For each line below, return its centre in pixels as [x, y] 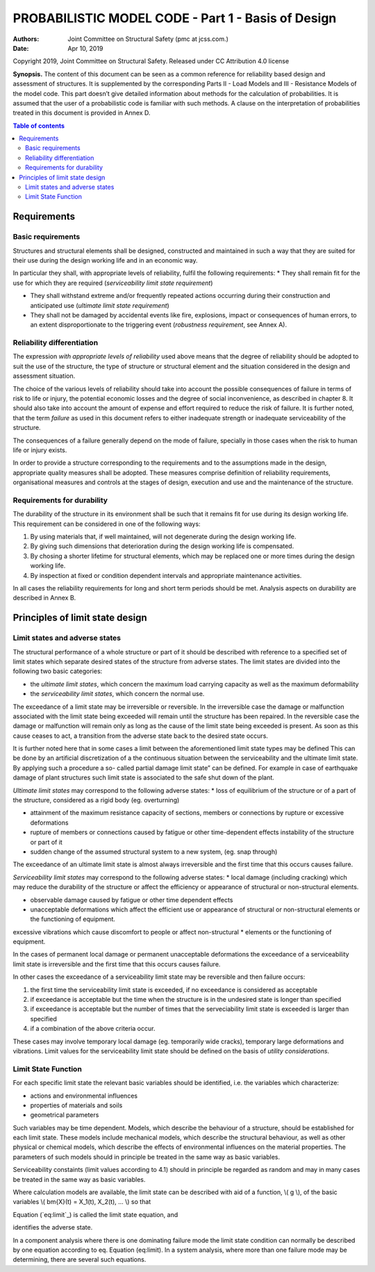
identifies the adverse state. [53, 1228]
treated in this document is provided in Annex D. [82, 113]
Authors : [26, 39]
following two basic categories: [58, 671]
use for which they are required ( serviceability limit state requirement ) [113, 283]
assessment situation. [44, 376]
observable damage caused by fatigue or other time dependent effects [132, 900]
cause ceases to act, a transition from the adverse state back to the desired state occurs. [141, 736]
